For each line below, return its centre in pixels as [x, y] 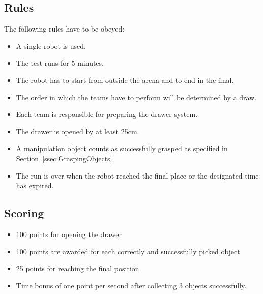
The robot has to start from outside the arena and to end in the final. [125, 80]
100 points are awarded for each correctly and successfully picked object [128, 251]
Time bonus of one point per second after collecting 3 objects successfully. [131, 285]
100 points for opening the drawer [69, 234]
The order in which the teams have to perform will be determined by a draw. [136, 97]
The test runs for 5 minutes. [60, 63]
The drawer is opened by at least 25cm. [78, 131]
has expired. [35, 185]
